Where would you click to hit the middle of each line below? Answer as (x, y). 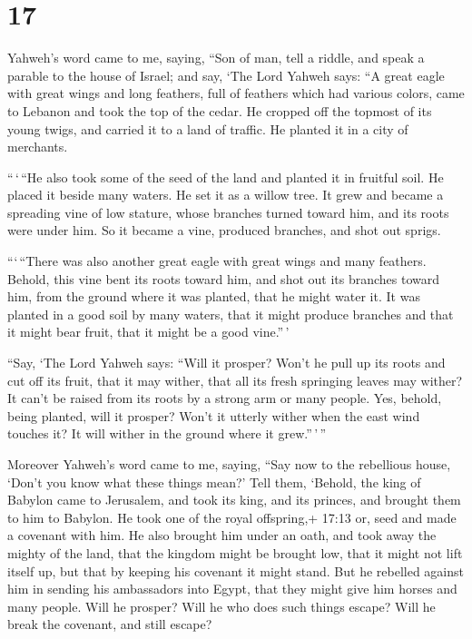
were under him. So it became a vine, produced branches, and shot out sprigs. (224, 230)
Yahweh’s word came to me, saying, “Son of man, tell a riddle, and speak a (216, 58)
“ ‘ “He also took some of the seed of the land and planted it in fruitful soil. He (226, 177)
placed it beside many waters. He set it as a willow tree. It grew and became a (226, 195)
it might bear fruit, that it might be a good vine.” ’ (148, 332)
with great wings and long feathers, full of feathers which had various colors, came (236, 93)
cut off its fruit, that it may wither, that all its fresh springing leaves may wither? (235, 380)
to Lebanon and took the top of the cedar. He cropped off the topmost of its (220, 110)
